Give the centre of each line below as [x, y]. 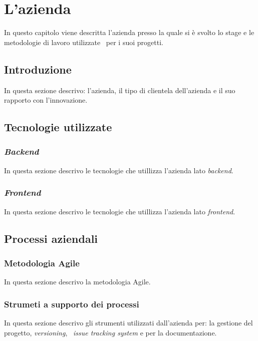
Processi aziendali [51, 238]
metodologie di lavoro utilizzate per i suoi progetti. [84, 42]
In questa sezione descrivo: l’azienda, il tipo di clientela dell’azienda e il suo [120, 90]
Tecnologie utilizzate [58, 127]
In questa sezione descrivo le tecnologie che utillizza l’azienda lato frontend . [120, 211]
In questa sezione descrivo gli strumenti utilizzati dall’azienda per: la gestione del [128, 322]
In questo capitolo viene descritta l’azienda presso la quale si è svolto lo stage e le [129, 32]
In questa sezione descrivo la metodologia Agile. [77, 282]
